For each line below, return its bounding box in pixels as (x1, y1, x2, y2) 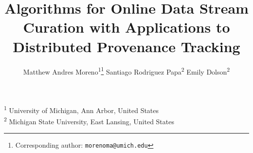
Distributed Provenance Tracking (13, 36, 240, 56)
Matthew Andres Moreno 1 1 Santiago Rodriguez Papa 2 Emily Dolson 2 (23, 65, 230, 76)
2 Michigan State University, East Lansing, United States (4, 115, 174, 126)
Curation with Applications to (23, 17, 230, 37)
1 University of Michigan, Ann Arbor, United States (4, 103, 159, 115)
